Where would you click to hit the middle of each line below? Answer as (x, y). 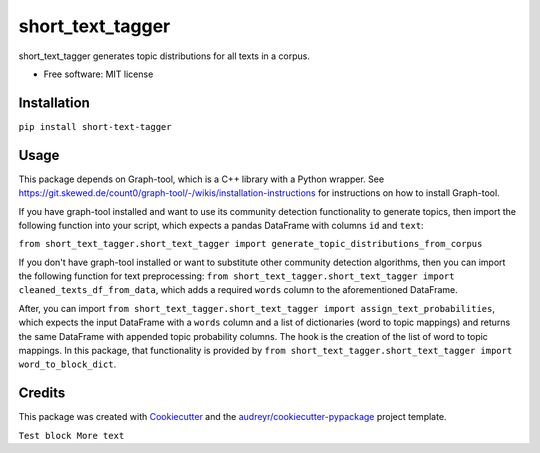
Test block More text (71, 435)
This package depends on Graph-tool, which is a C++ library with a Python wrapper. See (201, 179)
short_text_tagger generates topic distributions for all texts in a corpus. (164, 56)
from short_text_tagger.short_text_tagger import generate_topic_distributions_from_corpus (250, 244)
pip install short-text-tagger (95, 126)
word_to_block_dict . (67, 364)
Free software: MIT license (98, 74)
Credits (42, 393)
